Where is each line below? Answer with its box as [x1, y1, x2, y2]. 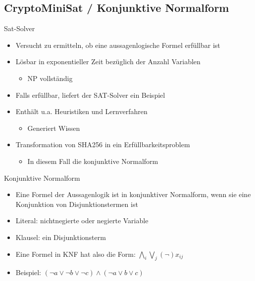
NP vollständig [27, 73, 73, 83]
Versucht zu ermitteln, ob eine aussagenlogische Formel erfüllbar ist [15, 40, 220, 50]
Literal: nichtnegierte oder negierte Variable [15, 215, 149, 226]
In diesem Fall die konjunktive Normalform [27, 156, 158, 166]
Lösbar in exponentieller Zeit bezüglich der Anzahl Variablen [15, 56, 201, 67]
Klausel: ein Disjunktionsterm [15, 232, 106, 242]
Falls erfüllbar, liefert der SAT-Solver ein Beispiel [15, 89, 165, 100]
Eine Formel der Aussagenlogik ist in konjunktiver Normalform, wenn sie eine [15, 189, 251, 200]
